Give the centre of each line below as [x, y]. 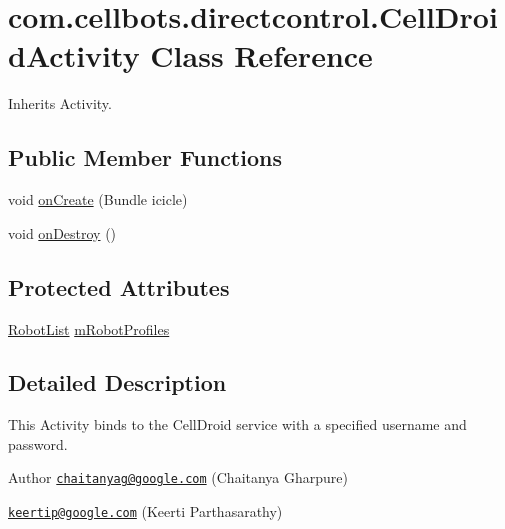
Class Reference [261, 55]
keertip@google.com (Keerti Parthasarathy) [145, 511]
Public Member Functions [145, 157]
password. [38, 443]
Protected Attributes [119, 286]
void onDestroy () [62, 232]
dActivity [74, 55]
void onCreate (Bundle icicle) [98, 199]
